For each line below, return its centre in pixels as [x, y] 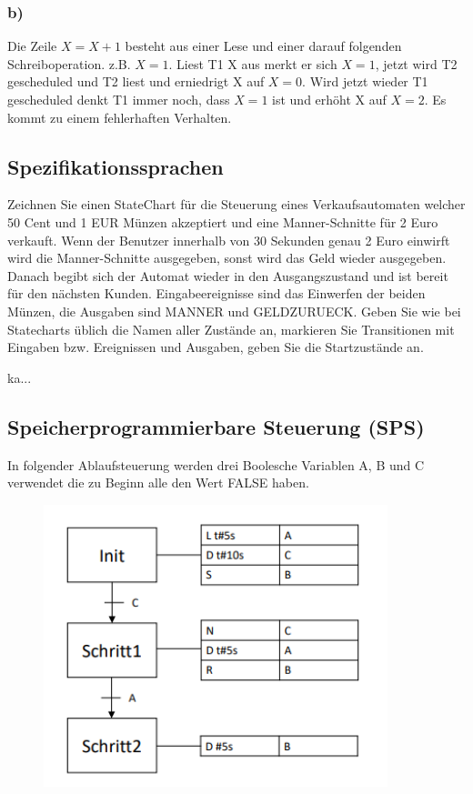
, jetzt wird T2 [416, 63]
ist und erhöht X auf [329, 99]
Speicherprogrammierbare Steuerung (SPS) [216, 426]
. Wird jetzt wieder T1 [365, 81]
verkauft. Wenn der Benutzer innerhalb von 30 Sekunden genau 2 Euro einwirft [229, 240]
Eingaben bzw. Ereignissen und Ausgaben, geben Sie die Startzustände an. [216, 347]
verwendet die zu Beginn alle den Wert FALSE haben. [158, 482]
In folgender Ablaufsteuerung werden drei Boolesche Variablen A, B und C [216, 464]
